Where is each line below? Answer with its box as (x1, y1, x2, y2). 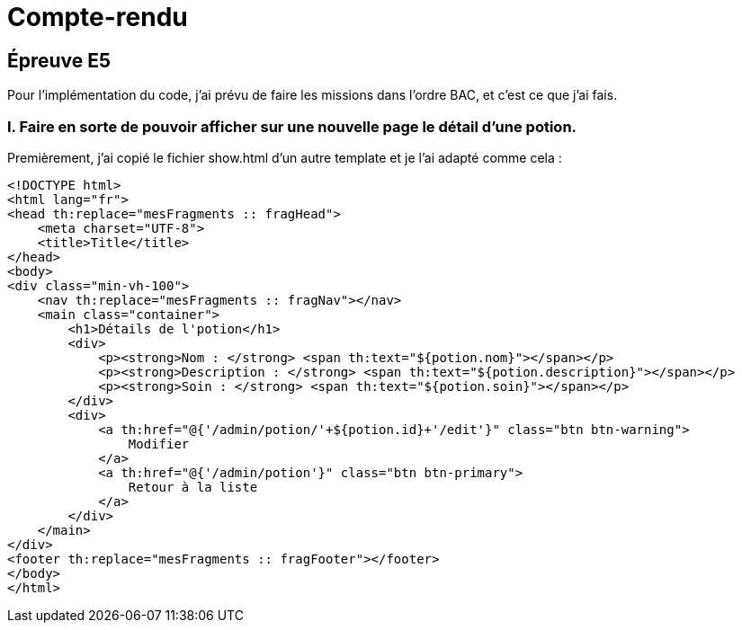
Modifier (128, 436, 190, 451)
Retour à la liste (128, 479, 258, 494)
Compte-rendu (7, 2, 188, 32)
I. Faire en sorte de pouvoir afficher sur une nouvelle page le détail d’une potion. (7, 117, 577, 136)
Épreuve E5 (7, 49, 112, 72)
